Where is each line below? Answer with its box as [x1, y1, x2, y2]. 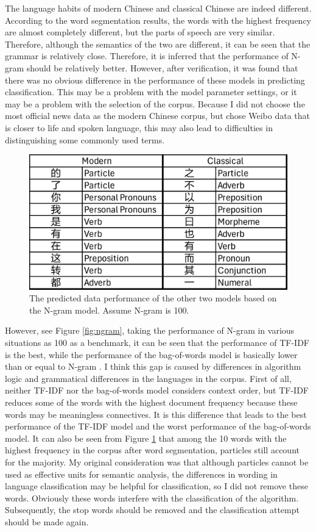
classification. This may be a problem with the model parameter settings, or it [5, 85, 297, 98]
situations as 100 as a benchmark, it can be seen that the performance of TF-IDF [5, 336, 309, 349]
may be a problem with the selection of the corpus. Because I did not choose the [5, 97, 305, 110]
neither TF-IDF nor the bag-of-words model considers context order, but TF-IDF [5, 384, 309, 397]
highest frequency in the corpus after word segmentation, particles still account [5, 444, 300, 456]
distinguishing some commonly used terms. [5, 133, 165, 146]
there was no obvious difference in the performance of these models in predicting [5, 73, 305, 86]
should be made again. [5, 515, 89, 528]
